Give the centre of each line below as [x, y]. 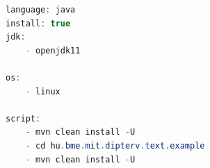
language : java [41, 10]
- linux [43, 91]
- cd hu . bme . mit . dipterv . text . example [115, 145]
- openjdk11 [53, 50]
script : [23, 118]
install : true [38, 23]
